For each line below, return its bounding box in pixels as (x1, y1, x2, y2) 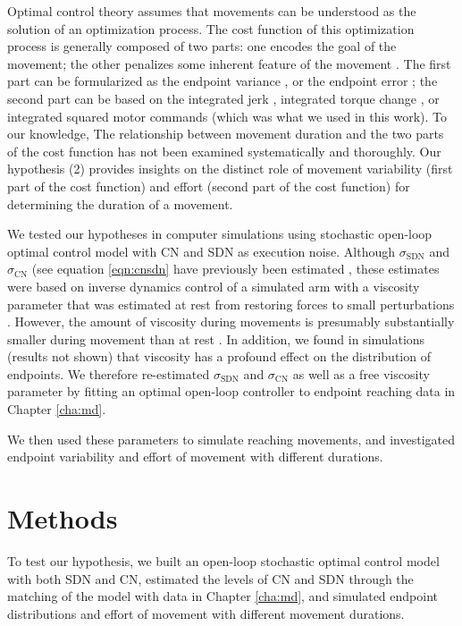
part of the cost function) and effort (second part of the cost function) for (7, 176, 410, 195)
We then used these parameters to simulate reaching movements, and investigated (7, 429, 456, 448)
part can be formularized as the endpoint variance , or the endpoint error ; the (7, 72, 438, 90)
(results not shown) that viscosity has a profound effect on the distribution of (7, 347, 431, 366)
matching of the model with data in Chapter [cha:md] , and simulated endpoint (7, 587, 438, 605)
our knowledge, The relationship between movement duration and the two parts (7, 124, 444, 143)
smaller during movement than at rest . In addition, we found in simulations (7, 329, 425, 348)
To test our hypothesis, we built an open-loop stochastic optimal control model (7, 551, 440, 570)
